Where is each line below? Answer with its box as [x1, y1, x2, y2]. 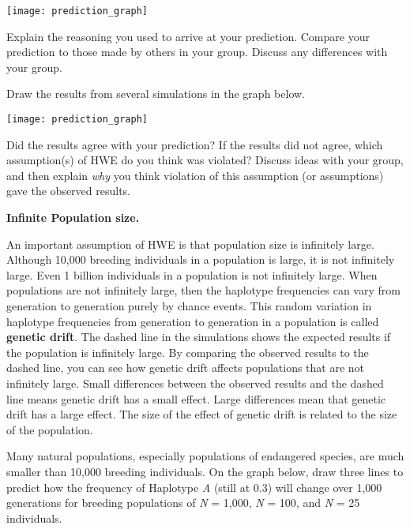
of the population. [6, 421, 93, 437]
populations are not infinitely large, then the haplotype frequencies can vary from [6, 282, 401, 298]
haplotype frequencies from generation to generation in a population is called [6, 313, 379, 329]
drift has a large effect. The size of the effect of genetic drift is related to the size [6, 406, 397, 422]
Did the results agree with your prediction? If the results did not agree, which [6, 136, 383, 152]
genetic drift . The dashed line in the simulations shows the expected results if [6, 328, 391, 345]
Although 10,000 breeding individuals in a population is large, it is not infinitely [6, 251, 395, 268]
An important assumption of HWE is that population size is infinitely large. [6, 235, 374, 252]
